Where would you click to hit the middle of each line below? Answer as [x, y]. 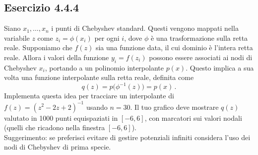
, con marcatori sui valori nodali [193, 117]
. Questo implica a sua [220, 67]
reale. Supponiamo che [38, 47]
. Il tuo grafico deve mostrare [174, 107]
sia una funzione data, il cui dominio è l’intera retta [174, 47]
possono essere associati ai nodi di [201, 57]
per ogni [107, 38]
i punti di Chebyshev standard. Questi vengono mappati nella [145, 28]
